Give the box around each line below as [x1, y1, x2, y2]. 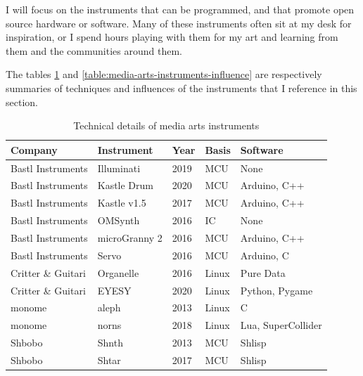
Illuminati [97, 160, 141, 175]
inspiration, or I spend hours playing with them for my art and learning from [6, 30, 338, 44]
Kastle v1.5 [97, 195, 146, 210]
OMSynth [97, 213, 140, 228]
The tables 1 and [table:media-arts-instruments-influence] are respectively [6, 67, 322, 82]
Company [11, 142, 58, 157]
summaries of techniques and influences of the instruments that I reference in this [6, 80, 357, 95]
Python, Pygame [240, 283, 313, 297]
